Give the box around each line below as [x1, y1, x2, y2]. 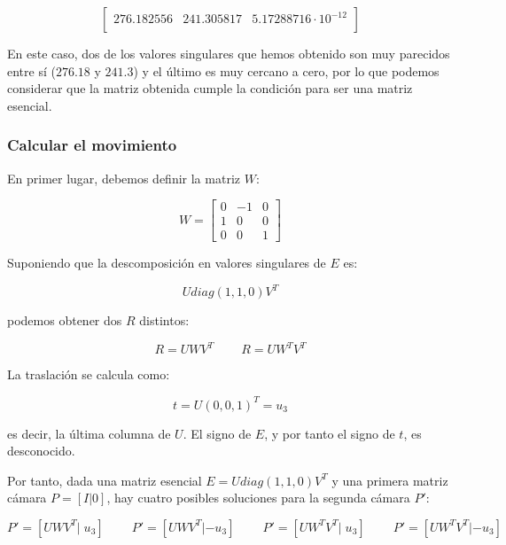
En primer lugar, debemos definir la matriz [7, 168, 240, 187]
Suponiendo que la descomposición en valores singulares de [7, 253, 326, 272]
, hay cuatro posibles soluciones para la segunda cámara [106, 488, 410, 507]
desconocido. [7, 441, 75, 460]
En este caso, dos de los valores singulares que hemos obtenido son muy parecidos [7, 44, 450, 62]
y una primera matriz [331, 471, 448, 489]
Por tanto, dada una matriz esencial [7, 471, 202, 489]
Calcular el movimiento [7, 134, 177, 156]
